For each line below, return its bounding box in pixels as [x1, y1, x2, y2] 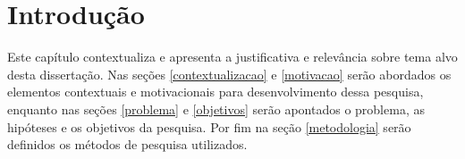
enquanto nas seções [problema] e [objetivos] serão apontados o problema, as [7, 99, 425, 118]
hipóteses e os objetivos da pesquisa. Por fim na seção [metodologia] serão [7, 117, 411, 136]
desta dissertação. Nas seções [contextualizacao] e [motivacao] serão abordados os [7, 64, 452, 83]
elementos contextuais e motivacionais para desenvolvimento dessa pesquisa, [7, 82, 424, 101]
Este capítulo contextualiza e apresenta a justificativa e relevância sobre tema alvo [7, 47, 458, 66]
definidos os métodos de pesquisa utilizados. [7, 135, 248, 154]
